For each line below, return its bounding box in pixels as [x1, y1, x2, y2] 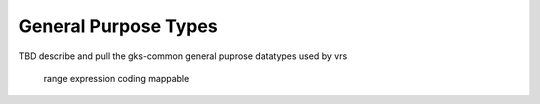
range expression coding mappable [43, 72, 190, 84]
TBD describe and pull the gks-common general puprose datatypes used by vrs [18, 50, 348, 62]
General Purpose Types [18, 15, 219, 37]
